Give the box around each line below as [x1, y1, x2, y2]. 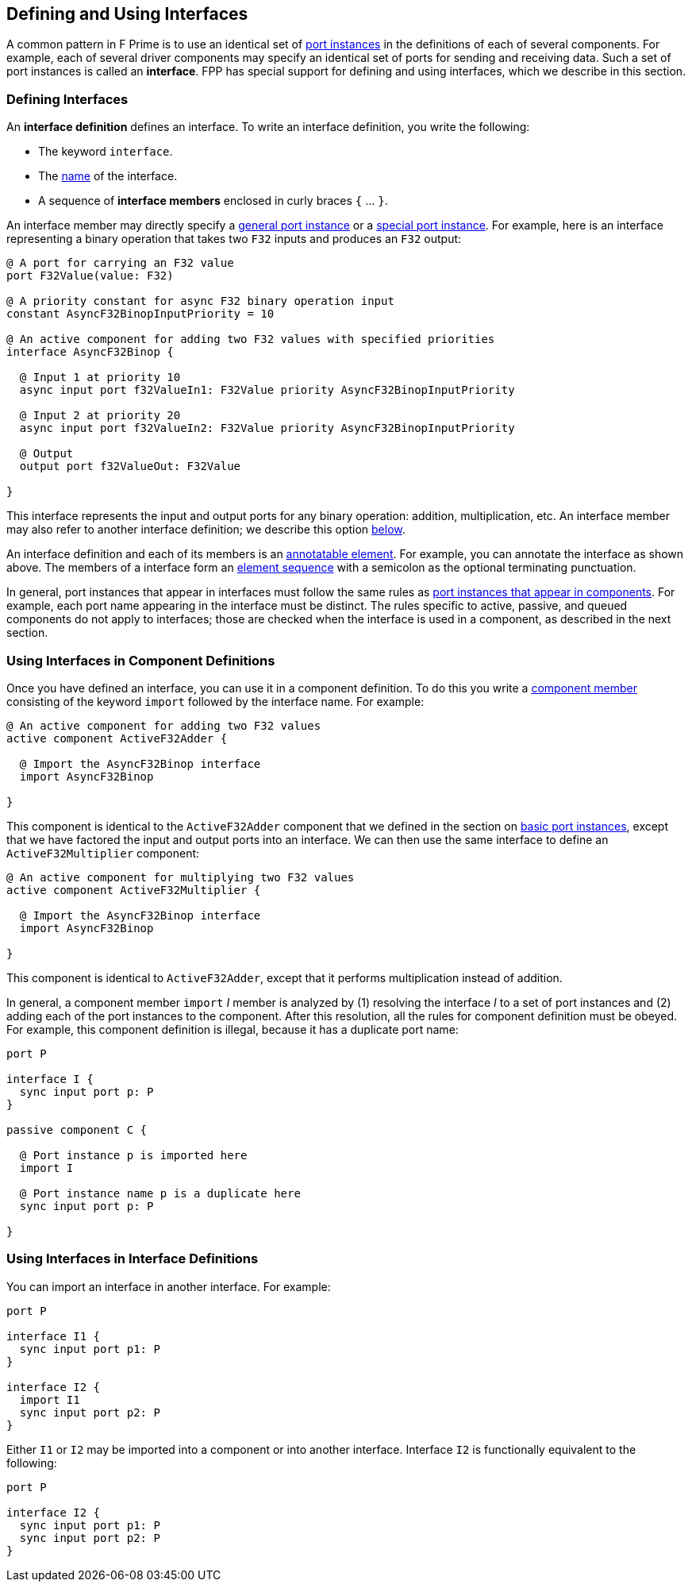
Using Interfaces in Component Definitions [6, 652, 275, 669]
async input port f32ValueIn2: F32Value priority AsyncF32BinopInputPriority [19, 422, 515, 435]
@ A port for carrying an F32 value [6, 256, 234, 270]
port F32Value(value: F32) [6, 269, 174, 283]
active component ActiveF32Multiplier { [6, 883, 261, 896]
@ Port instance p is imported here [19, 1148, 248, 1162]
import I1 [19, 1393, 80, 1406]
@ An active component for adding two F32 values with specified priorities [6, 333, 495, 346]
